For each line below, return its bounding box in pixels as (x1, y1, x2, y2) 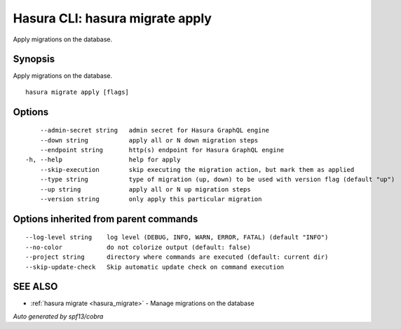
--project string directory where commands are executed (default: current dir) (25, 253, 329, 261)
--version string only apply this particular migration (39, 195, 262, 203)
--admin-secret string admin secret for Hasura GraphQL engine (39, 126, 270, 135)
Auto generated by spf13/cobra (13, 312, 104, 321)
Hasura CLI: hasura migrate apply (13, 11, 212, 26)
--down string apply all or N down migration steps (39, 136, 259, 144)
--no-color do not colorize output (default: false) (25, 243, 252, 251)
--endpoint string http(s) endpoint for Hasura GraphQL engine (39, 146, 285, 154)
